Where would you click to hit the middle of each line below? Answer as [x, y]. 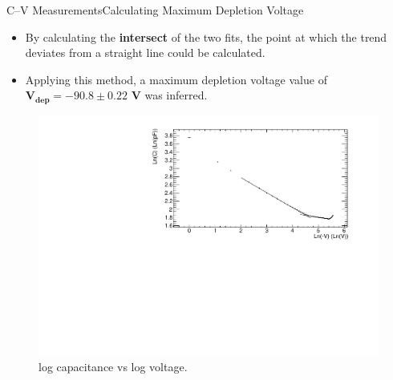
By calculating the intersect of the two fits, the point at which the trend [206, 36]
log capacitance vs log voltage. [113, 367]
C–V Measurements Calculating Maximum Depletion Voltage [155, 10]
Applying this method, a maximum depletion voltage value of [176, 79]
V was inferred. [169, 95]
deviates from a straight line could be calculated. [145, 53]
